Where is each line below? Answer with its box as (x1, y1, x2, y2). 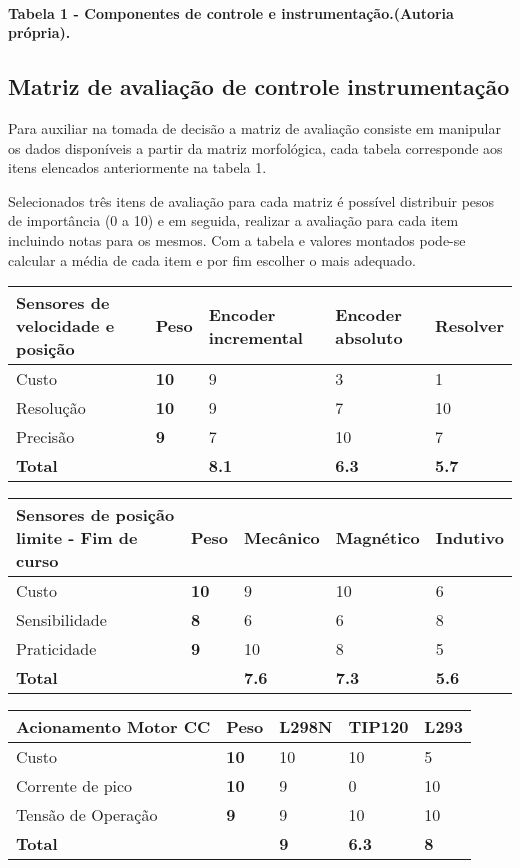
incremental (208, 325, 303, 349)
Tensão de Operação (16, 803, 158, 827)
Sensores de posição (16, 503, 175, 527)
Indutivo (435, 526, 504, 550)
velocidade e (16, 314, 115, 338)
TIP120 (348, 715, 409, 739)
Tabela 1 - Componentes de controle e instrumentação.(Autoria (8, 2, 454, 23)
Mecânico (244, 526, 320, 550)
